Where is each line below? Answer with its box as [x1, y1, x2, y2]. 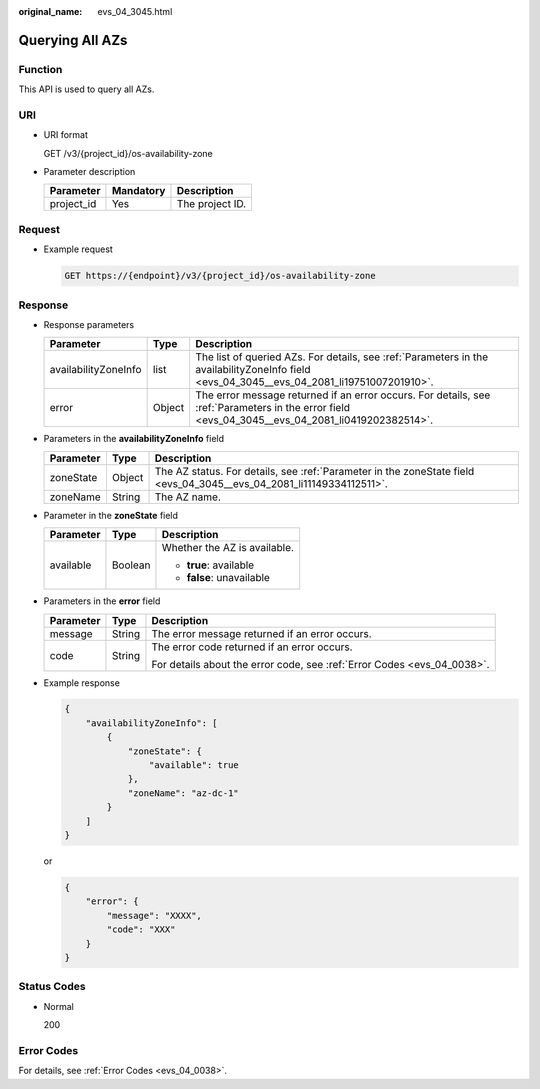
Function [18, 62, 63, 76]
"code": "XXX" [106, 924, 176, 935]
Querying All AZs [18, 31, 128, 49]
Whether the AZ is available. [161, 541, 295, 555]
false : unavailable [186, 571, 270, 585]
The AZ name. [154, 490, 222, 504]
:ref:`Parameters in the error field [195, 401, 350, 415]
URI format [43, 129, 89, 141]
